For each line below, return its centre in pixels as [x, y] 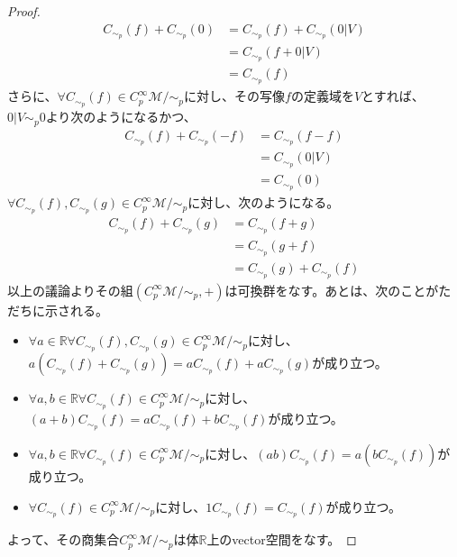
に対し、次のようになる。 [264, 202]
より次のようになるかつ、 [121, 117]
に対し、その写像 [235, 96]
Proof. [24, 11]
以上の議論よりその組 [70, 290]
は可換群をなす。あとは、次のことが [332, 290]
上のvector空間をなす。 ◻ [282, 539]
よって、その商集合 [64, 539]
